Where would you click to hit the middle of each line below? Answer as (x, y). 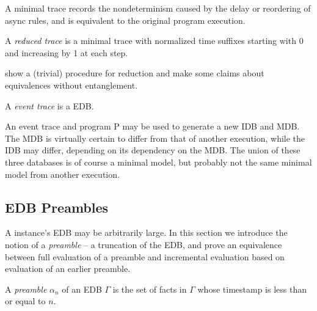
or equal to (25, 301)
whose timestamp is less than (252, 289)
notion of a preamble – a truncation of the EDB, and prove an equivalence (144, 244)
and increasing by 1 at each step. (67, 52)
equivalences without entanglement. (71, 85)
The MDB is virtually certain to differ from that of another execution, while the (155, 138)
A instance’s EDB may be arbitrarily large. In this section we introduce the (146, 232)
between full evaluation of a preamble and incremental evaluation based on (145, 256)
